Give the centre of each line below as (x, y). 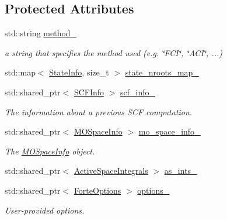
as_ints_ (181, 171)
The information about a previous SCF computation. (99, 111)
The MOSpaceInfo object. (50, 151)
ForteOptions (97, 190)
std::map (20, 72)
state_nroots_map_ (162, 72)
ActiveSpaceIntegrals (111, 171)
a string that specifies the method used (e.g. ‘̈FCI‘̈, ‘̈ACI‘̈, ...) (114, 52)
